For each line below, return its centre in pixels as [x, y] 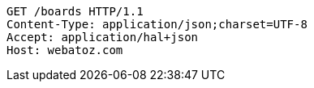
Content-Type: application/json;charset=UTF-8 [157, 24]
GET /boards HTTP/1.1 [75, 11]
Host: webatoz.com [65, 50]
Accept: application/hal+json [103, 37]
